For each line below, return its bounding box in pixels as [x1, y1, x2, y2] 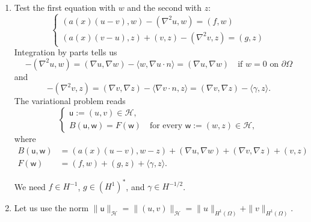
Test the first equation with [14, 1, 115, 13]
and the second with [127, 1, 202, 13]
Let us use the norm [14, 202, 89, 214]
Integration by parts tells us [14, 46, 117, 58]
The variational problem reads [14, 94, 126, 107]
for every [149, 122, 183, 131]
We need [14, 180, 46, 193]
